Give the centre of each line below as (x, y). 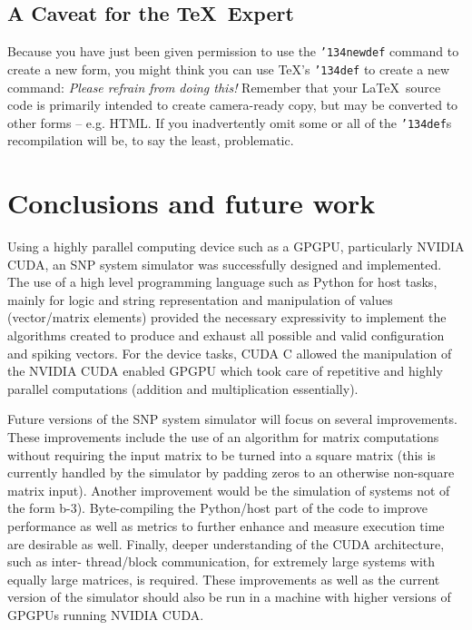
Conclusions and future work (192, 203)
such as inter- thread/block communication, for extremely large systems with (221, 561)
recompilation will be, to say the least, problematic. (151, 140)
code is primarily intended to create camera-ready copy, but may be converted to (233, 105)
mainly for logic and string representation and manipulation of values (200, 299)
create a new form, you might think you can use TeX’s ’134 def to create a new (229, 69)
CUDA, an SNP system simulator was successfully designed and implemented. (225, 264)
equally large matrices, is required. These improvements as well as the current (224, 579)
